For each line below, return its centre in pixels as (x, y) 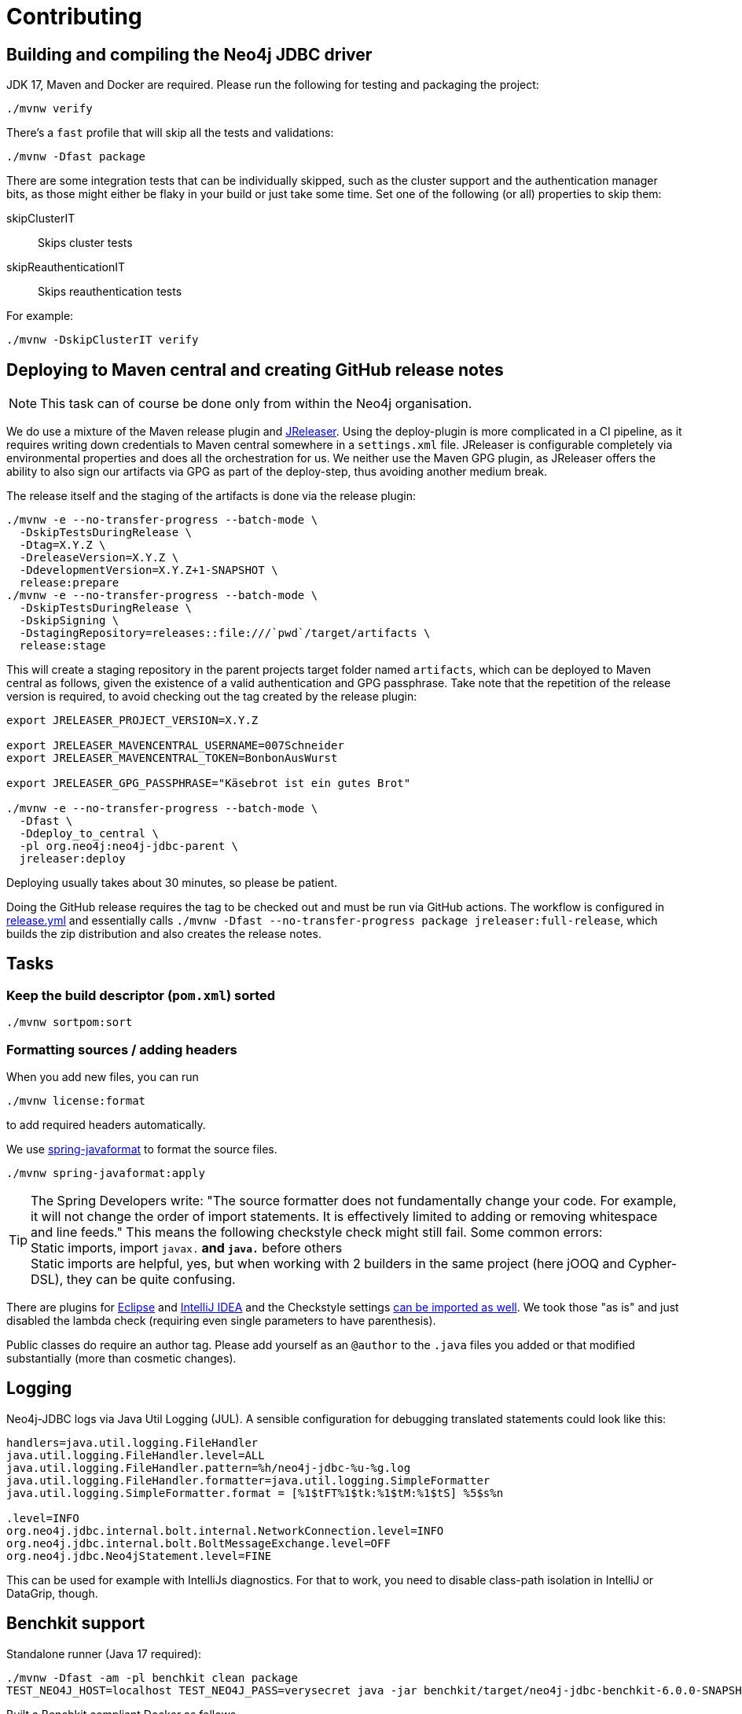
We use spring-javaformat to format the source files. (142, 1149)
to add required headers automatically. (106, 1124)
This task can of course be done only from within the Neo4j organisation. (256, 404)
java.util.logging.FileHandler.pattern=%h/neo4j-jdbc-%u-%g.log (209, 1468)
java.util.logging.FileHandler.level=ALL (136, 1455)
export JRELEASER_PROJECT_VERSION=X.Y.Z (132, 721)
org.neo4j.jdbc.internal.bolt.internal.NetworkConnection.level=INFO (225, 1530)
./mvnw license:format (76, 1100)
